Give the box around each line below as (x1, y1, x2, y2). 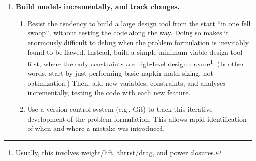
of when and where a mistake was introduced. (27, 123, 165, 133)
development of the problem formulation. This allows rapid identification (27, 113, 247, 124)
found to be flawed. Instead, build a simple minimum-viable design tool (27, 47, 243, 57)
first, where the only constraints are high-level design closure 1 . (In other (27, 57, 244, 68)
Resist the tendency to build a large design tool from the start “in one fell (27, 18, 251, 28)
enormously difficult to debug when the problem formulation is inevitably (27, 37, 249, 47)
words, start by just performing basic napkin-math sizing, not (27, 68, 214, 78)
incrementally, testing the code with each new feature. (27, 87, 191, 97)
